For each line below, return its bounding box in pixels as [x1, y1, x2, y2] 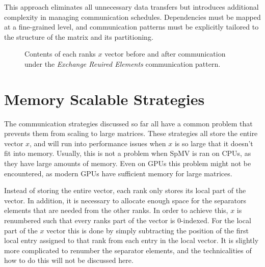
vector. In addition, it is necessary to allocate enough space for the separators [4, 195, 247, 205]
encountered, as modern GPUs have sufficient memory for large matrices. [4, 168, 232, 178]
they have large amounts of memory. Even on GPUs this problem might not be [4, 158, 251, 169]
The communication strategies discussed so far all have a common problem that [4, 118, 253, 128]
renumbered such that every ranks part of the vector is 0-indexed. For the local [4, 215, 251, 226]
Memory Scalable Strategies [4, 88, 205, 109]
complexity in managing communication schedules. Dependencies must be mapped [4, 11, 261, 22]
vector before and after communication [104, 48, 226, 59]
